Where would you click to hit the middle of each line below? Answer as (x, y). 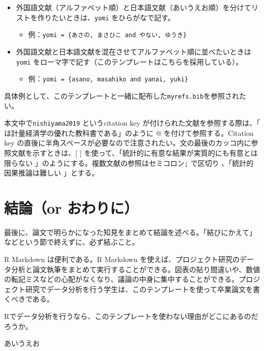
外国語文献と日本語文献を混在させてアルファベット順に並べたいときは (134, 51)
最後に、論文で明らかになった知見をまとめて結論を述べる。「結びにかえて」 (130, 232)
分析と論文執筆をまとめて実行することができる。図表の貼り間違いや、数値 (136, 269)
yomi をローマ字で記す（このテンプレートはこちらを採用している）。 (129, 61)
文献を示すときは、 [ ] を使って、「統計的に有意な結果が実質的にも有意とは (134, 152)
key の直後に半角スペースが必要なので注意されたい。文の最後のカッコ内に (128, 143)
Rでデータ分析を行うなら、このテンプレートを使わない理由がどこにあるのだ (131, 316)
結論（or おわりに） (71, 207)
